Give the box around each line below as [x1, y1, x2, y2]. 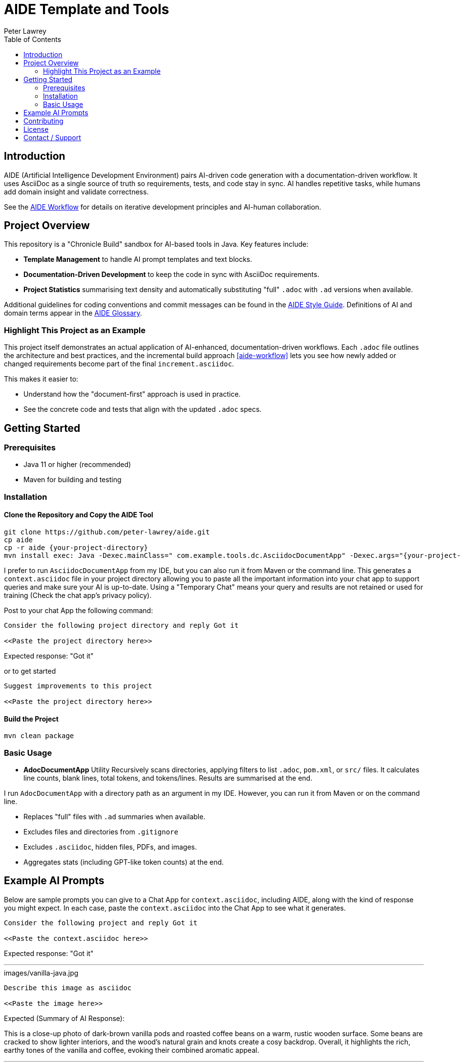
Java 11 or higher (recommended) [23, 460, 131, 469]
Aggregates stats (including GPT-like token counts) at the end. [23, 857, 224, 866]
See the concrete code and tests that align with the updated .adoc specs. [23, 405, 262, 414]
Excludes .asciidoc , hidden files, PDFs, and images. [23, 842, 197, 851]
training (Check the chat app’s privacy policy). [4, 591, 152, 599]
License [23, 125, 49, 133]
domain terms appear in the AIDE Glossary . [4, 309, 142, 318]
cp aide [4, 536, 33, 544]
